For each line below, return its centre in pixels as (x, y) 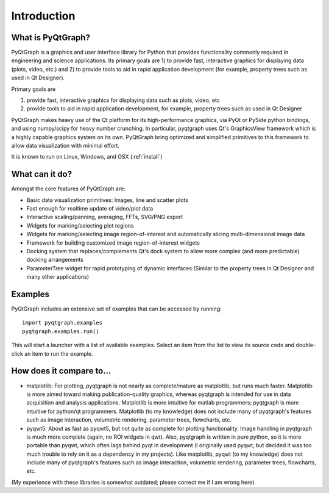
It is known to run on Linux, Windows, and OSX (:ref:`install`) (87, 157)
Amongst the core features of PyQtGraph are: (68, 189)
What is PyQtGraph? (51, 38)
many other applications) (58, 277)
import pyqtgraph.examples (62, 323)
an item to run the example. (59, 353)
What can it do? (42, 174)
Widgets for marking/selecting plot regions (80, 225)
